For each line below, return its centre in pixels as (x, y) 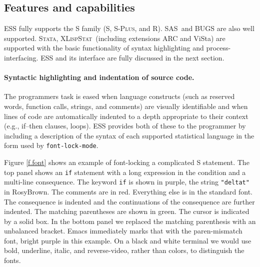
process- (218, 48)
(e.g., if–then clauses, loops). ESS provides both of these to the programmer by (125, 126)
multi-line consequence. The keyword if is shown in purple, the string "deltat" (127, 182)
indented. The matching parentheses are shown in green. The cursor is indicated (127, 211)
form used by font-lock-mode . (51, 145)
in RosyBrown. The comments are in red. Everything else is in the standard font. (128, 191)
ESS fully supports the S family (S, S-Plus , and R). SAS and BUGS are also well (129, 28)
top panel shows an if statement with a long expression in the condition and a (125, 172)
